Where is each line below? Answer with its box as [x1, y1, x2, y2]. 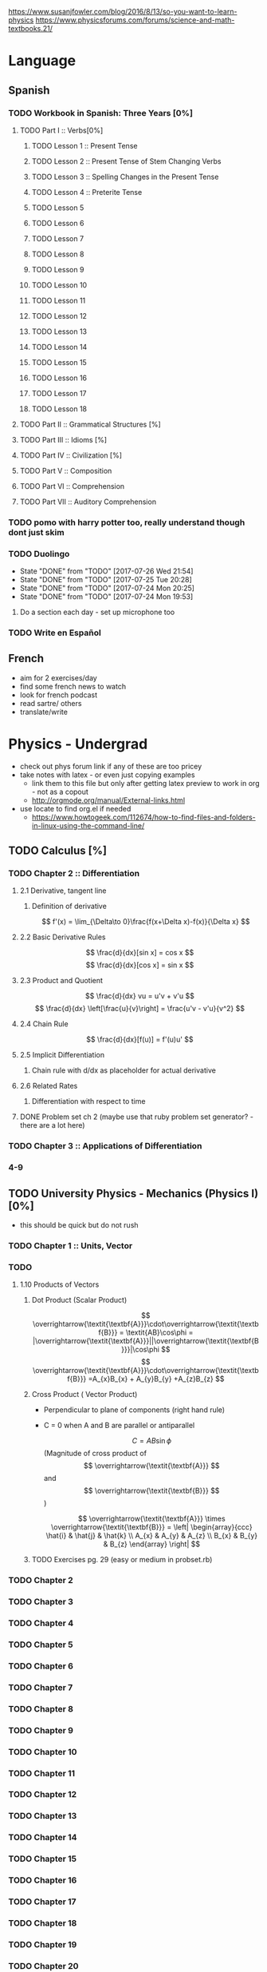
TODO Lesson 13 [31, 327, 88, 336]
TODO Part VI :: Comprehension [19, 481, 125, 490]
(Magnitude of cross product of [43, 1449, 147, 1458]
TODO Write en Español [8, 627, 101, 638]
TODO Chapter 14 [8, 1832, 77, 1843]
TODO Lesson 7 [31, 233, 84, 243]
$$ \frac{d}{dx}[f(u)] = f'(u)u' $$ [86, 1034, 194, 1045]
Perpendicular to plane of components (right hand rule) [43, 1405, 226, 1415]
